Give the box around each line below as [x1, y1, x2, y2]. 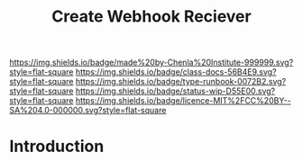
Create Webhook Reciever [51, 6, 252, 27]
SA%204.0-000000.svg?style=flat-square [9, 105, 167, 116]
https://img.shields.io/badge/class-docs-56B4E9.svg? [75, 67, 277, 77]
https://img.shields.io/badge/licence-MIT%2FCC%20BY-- [75, 95, 291, 106]
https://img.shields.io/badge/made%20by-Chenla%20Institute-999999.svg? [9, 57, 294, 68]
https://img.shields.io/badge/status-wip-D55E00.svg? [75, 85, 276, 96]
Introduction [9, 137, 105, 157]
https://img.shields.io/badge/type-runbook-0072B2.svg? [75, 76, 287, 87]
